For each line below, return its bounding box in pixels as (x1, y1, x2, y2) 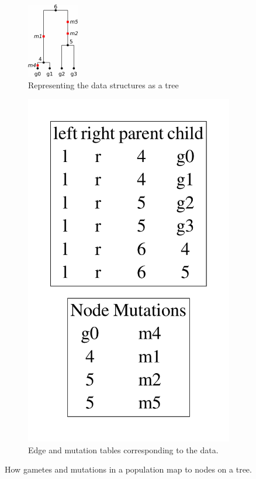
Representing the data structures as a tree (28, 78, 179, 91)
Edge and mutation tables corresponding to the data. (28, 443, 219, 456)
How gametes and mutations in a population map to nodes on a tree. (5, 463, 252, 475)
